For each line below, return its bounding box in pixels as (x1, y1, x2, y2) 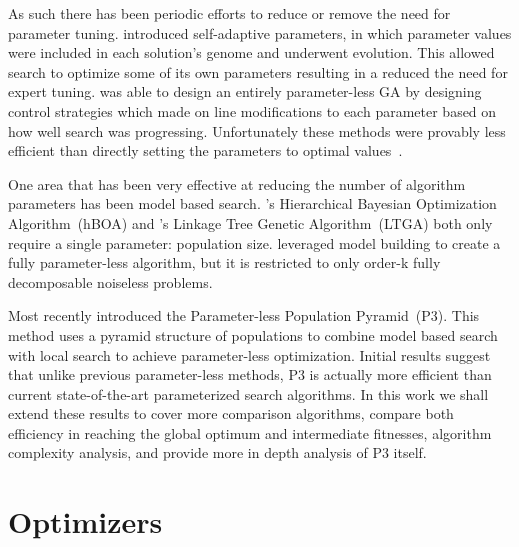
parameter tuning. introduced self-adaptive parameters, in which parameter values (8, 22, 512, 43)
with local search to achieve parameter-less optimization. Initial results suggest (8, 344, 491, 365)
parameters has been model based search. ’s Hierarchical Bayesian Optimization (8, 193, 497, 214)
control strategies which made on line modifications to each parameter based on (8, 100, 497, 121)
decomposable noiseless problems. (8, 271, 213, 292)
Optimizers (8, 501, 163, 542)
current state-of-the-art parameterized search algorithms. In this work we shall (8, 383, 489, 404)
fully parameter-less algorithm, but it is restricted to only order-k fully (8, 252, 441, 273)
